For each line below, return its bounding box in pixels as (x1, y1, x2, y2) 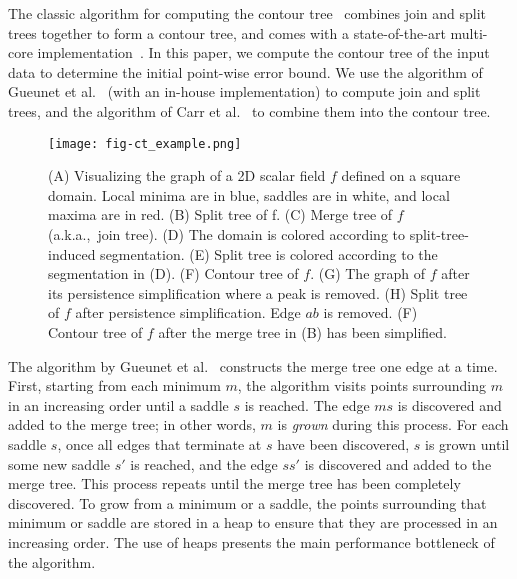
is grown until (425, 433, 510, 454)
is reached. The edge (244, 394, 370, 415)
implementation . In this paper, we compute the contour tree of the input (37, 42, 490, 63)
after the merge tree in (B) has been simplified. (158, 321, 448, 342)
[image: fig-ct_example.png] (48, 136, 242, 151)
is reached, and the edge (130, 453, 278, 474)
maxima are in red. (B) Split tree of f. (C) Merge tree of (48, 204, 393, 225)
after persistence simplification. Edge (75, 302, 301, 323)
